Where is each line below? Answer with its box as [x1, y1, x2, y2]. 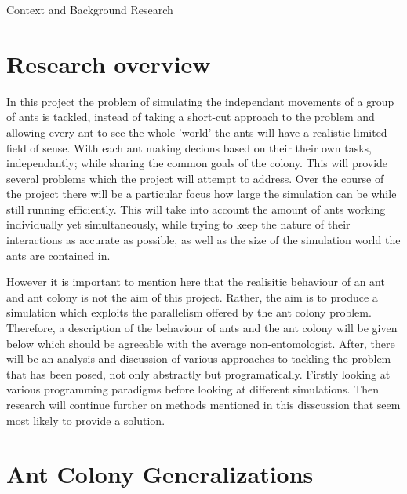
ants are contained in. [6, 247, 111, 263]
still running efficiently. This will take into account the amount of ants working [6, 200, 386, 217]
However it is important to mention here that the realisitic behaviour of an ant [6, 273, 385, 290]
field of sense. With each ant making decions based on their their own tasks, [6, 139, 372, 156]
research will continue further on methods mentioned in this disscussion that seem [6, 397, 401, 412]
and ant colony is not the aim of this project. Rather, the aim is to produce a [6, 288, 378, 305]
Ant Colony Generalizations [6, 458, 314, 490]
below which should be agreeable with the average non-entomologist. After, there [6, 335, 395, 351]
